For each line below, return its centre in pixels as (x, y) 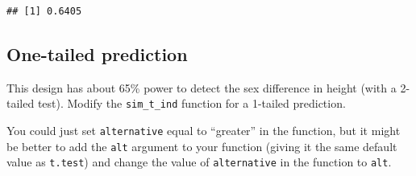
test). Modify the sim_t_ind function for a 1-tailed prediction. (191, 103)
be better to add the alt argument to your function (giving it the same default (202, 146)
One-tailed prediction (97, 53)
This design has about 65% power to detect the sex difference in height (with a (202, 87)
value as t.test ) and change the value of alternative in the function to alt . (199, 162)
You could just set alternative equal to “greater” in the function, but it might (204, 131)
